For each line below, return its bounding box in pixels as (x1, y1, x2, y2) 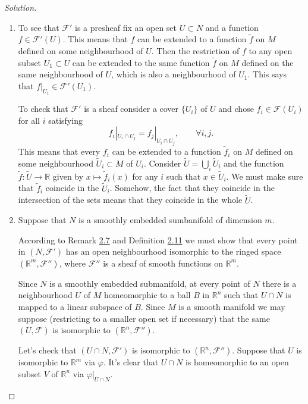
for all (18, 114, 40, 126)
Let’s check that (18, 344, 77, 356)
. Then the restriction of (151, 45, 240, 57)
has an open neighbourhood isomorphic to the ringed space (65, 245, 281, 258)
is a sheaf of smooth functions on (103, 256, 223, 269)
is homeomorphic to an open (185, 356, 289, 368)
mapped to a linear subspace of (18, 300, 132, 313)
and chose (218, 102, 254, 115)
